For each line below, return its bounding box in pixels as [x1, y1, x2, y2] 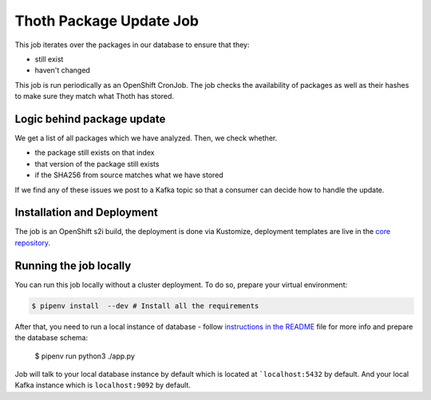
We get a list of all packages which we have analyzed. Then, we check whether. [14, 133, 278, 143]
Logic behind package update [14, 112, 166, 125]
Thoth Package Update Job [14, 12, 200, 30]
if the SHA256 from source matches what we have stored [34, 170, 223, 180]
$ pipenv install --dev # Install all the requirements [31, 301, 259, 311]
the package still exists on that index [34, 148, 155, 157]
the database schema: [14, 333, 88, 343]
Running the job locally [14, 259, 132, 272]
